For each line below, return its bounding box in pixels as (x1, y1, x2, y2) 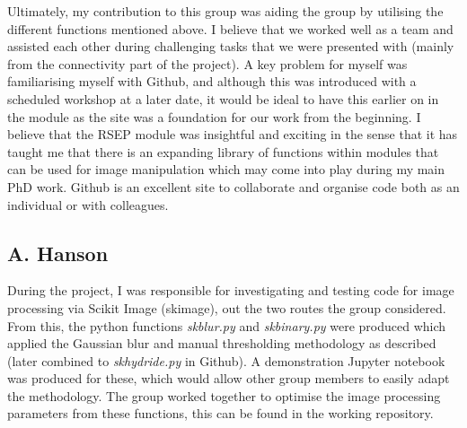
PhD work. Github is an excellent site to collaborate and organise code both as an (7, 177, 460, 196)
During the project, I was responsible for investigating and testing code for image (7, 281, 454, 300)
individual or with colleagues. (7, 195, 169, 214)
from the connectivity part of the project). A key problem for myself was (7, 54, 408, 73)
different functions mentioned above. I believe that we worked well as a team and (7, 19, 454, 38)
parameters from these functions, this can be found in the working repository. (7, 404, 434, 423)
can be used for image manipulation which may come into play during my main (7, 160, 445, 179)
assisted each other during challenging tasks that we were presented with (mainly (7, 37, 454, 56)
